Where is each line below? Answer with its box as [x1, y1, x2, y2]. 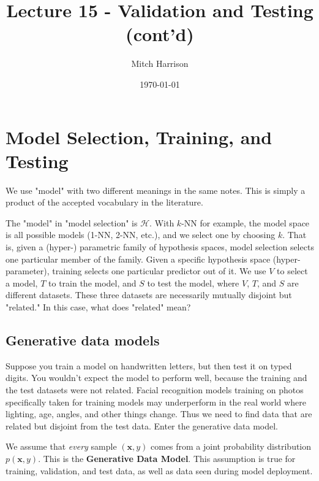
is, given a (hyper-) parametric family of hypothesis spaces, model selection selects [6, 240, 314, 253]
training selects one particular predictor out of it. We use [52, 264, 266, 277]
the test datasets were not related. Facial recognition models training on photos [6, 383, 304, 396]
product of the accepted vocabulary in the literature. [6, 196, 203, 209]
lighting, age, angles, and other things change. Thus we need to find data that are [6, 407, 312, 420]
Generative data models [6, 330, 160, 349]
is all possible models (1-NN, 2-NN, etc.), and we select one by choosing [6, 228, 276, 241]
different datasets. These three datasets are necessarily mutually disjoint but [6, 288, 292, 301]
